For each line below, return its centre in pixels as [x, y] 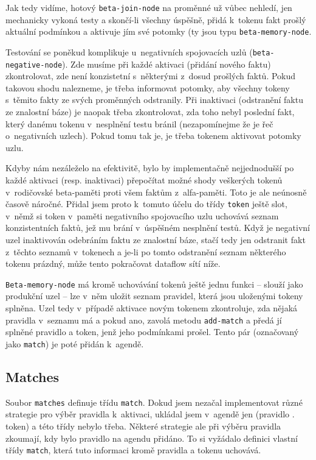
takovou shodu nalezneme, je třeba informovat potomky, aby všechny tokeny [148, 87]
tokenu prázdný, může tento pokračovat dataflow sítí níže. [113, 264]
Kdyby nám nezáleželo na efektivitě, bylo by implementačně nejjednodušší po [150, 168]
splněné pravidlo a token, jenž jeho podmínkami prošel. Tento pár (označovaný [152, 332]
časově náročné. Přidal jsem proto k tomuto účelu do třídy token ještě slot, [146, 204]
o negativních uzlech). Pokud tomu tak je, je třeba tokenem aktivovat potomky [153, 136]
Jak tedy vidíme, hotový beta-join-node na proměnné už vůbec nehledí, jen [149, 7]
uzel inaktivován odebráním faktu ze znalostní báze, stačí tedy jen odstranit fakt [156, 239]
